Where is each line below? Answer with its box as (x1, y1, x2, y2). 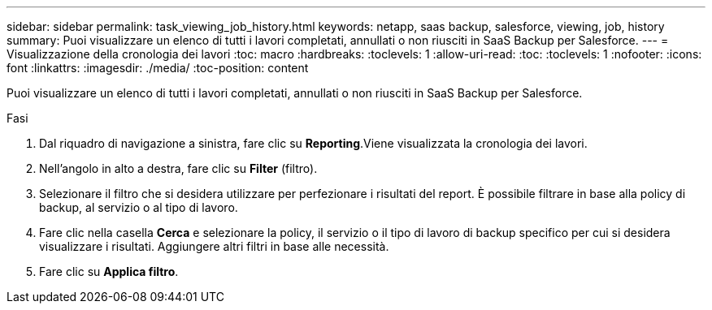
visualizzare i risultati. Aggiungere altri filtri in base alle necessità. (39, 239, 389, 253)
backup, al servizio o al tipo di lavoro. (39, 200, 238, 214)
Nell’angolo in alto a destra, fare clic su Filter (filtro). (39, 161, 318, 175)
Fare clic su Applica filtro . (39, 265, 179, 278)
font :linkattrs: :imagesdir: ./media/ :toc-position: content (7, 61, 309, 75)
